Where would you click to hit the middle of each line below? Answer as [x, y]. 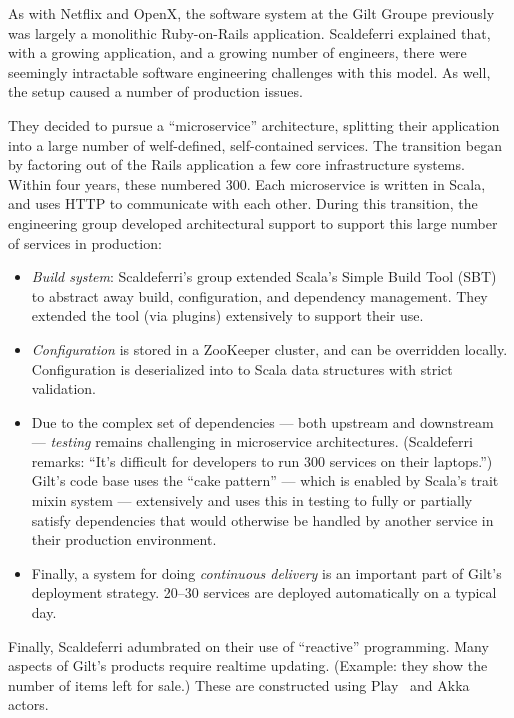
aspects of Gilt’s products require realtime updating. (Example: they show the [248, 665]
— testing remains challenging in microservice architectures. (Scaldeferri [252, 441]
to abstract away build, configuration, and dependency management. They [259, 295]
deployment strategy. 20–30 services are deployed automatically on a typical [264, 592]
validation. [63, 388]
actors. [28, 704]
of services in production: [85, 242]
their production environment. [124, 539]
